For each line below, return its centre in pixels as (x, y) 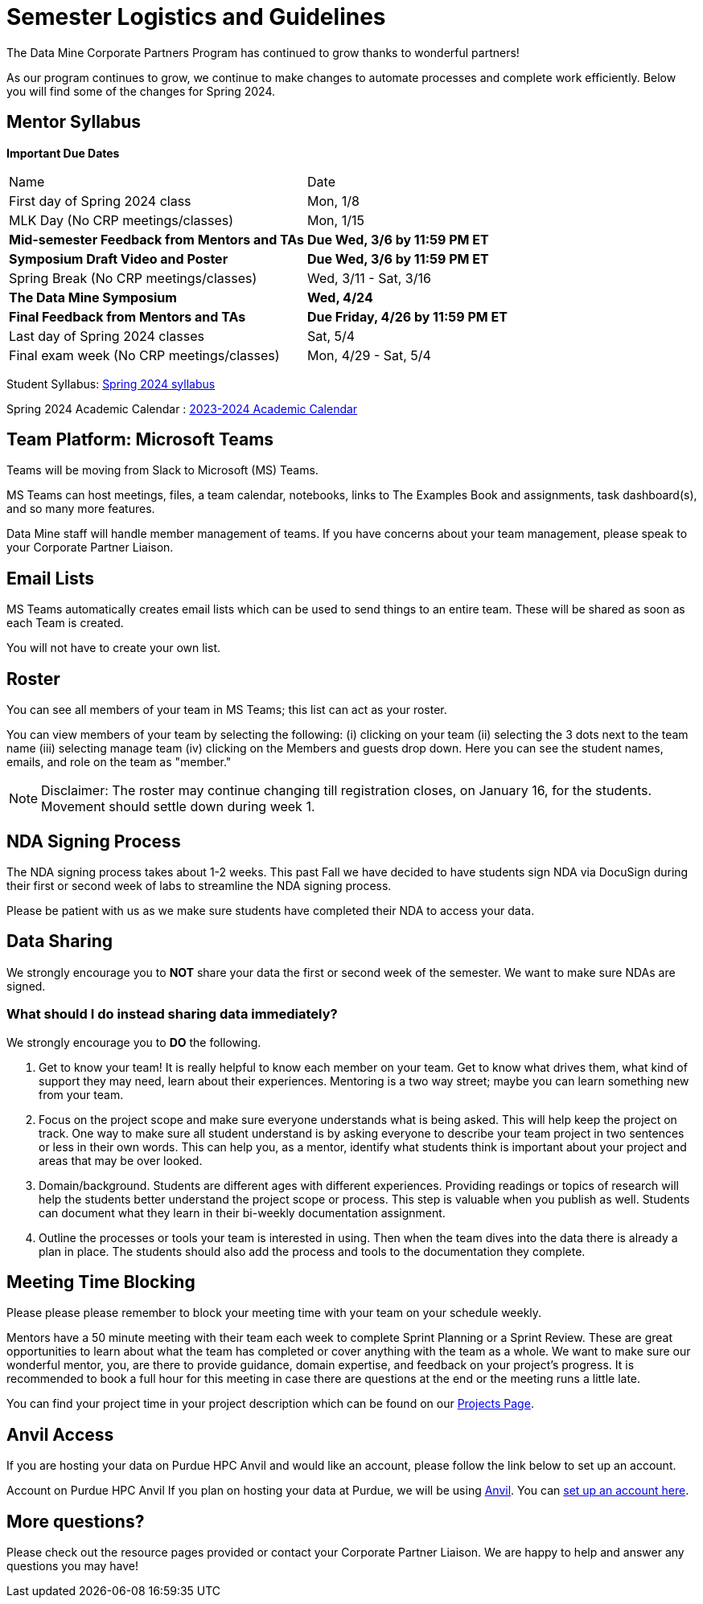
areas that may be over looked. (121, 1160)
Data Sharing (60, 941)
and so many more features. (81, 509)
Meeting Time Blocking (101, 1282)
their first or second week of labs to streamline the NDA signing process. (199, 885)
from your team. (81, 1094)
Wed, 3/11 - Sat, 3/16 (369, 278)
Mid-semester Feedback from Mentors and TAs (157, 239)
